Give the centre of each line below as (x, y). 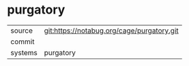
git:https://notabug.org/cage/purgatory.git (111, 31)
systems (24, 52)
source (21, 31)
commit (23, 42)
